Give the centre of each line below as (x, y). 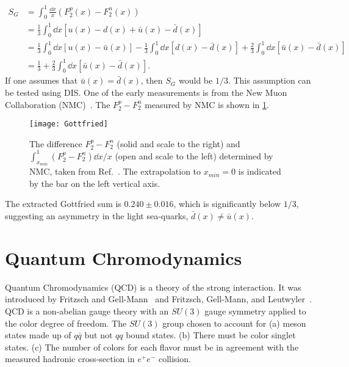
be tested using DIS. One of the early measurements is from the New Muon (146, 92)
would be (196, 80)
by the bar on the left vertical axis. (95, 183)
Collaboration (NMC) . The (58, 104)
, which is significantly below (227, 204)
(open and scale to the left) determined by (194, 155)
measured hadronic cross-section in (70, 359)
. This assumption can (269, 80)
